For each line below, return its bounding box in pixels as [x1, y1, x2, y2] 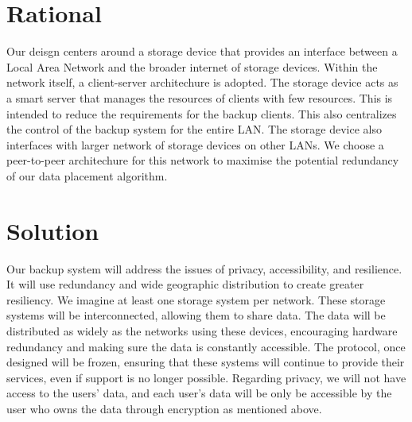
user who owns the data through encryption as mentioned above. [6, 400, 322, 416]
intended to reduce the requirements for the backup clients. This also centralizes [6, 105, 397, 122]
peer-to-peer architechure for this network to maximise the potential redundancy [6, 152, 399, 168]
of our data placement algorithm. [6, 167, 168, 184]
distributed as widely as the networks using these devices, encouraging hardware [6, 322, 398, 339]
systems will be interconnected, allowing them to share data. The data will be [6, 307, 386, 323]
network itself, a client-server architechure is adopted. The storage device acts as [6, 74, 398, 91]
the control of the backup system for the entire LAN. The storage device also [6, 121, 382, 137]
